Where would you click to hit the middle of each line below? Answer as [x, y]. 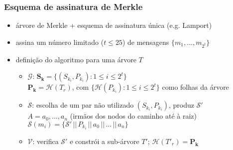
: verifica [46, 141]
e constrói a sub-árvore [105, 141]
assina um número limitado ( [60, 42]
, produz [181, 105]
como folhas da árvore [195, 87]
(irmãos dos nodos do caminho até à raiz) [133, 116]
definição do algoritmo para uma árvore [76, 59]
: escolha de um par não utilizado [83, 105]
